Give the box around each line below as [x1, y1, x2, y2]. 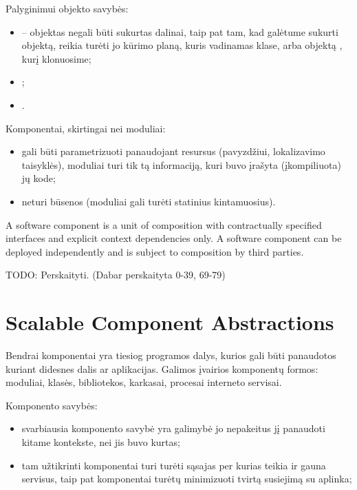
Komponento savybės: [6, 398, 98, 412]
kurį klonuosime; [21, 51, 91, 65]
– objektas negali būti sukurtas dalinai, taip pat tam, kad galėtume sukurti [21, 24, 338, 39]
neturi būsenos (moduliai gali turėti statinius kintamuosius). [21, 194, 276, 208]
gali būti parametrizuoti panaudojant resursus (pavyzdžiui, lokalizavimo [21, 144, 325, 159]
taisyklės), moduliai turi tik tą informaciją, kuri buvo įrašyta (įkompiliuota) [21, 157, 341, 172]
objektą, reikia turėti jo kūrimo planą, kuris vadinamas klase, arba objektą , [21, 38, 343, 52]
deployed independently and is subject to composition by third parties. [6, 244, 304, 258]
